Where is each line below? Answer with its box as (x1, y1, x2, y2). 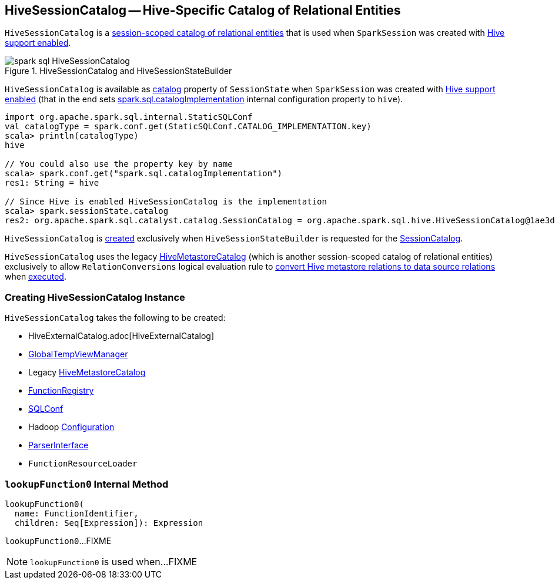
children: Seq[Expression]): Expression (14, 518, 203, 528)
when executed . (5, 271, 66, 282)
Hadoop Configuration (28, 422, 115, 432)
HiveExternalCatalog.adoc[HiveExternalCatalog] (28, 331, 215, 341)
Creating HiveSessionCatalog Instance (5, 291, 185, 303)
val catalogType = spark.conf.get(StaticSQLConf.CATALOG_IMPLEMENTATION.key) (5, 122, 372, 132)
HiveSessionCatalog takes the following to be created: (5, 313, 226, 323)
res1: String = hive (5, 178, 99, 188)
